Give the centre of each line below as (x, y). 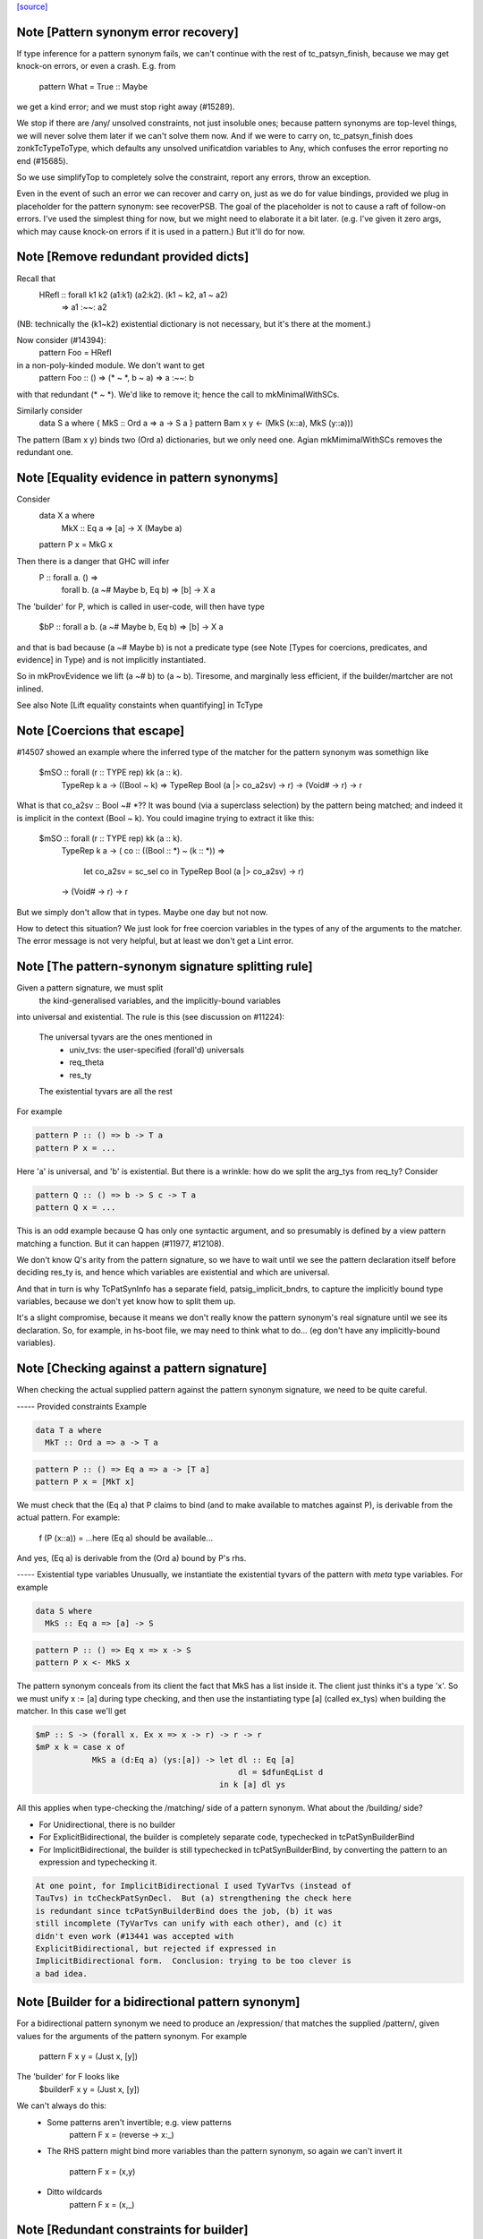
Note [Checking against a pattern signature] (142, 1369)
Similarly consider (50, 411)
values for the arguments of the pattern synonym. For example (132, 2036)
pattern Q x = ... (76, 1208)
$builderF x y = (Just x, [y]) (89, 2089)
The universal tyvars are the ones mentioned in (126, 1037)
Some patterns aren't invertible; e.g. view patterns (139, 2122)
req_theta (87, 1062)
